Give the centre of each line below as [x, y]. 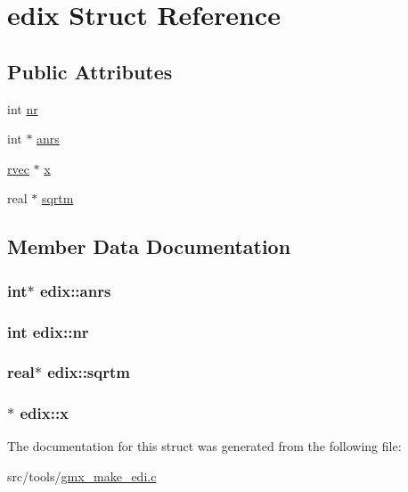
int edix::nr [48, 331]
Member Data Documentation [149, 246]
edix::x [45, 413]
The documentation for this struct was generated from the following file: [204, 446]
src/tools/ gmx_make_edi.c [82, 476]
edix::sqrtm [89, 372]
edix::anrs [75, 290]
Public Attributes [90, 71]
